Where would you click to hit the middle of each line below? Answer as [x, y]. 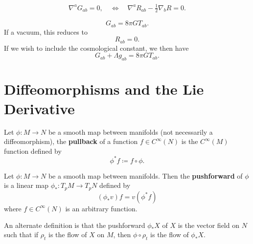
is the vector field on [208, 225]
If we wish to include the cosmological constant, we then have [96, 48]
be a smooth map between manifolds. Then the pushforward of [145, 175]
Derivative [39, 108]
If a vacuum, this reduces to [46, 31]
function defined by [33, 151]
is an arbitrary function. [101, 208]
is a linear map [26, 185]
